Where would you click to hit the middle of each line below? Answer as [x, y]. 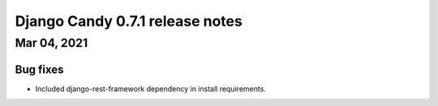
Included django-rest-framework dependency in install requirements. [151, 88]
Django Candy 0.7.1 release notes [129, 21]
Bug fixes [39, 69]
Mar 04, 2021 [52, 43]
